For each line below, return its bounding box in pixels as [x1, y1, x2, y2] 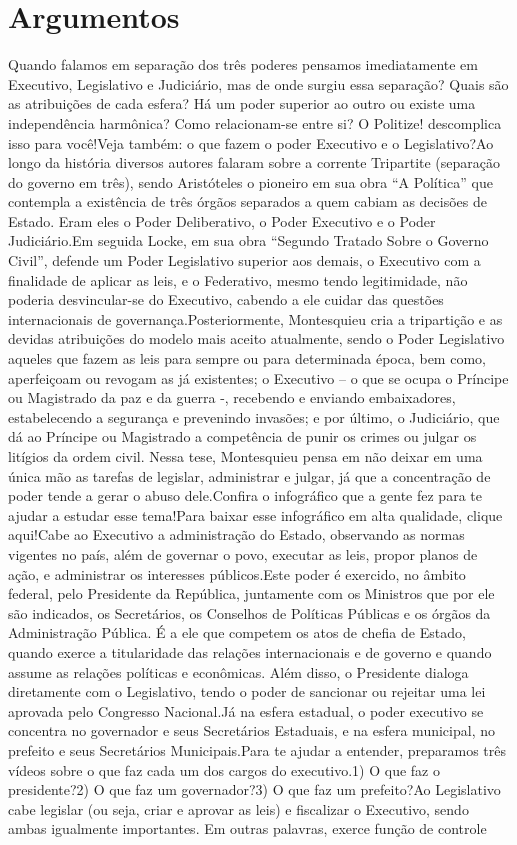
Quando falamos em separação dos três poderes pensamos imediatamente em [8, 54, 478, 75]
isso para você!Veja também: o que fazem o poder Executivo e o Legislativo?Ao [8, 132, 494, 153]
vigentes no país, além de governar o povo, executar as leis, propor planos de [8, 543, 478, 564]
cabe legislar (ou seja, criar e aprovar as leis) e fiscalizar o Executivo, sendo [8, 798, 469, 819]
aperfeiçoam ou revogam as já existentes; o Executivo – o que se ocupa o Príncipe [8, 367, 509, 388]
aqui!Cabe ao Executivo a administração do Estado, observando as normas [8, 524, 465, 545]
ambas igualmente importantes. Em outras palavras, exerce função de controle [8, 818, 487, 839]
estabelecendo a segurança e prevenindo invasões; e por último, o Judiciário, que [8, 406, 500, 427]
